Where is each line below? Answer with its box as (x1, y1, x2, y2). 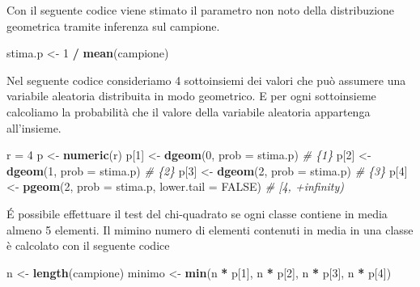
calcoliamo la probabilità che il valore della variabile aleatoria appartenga (6, 103, 371, 120)
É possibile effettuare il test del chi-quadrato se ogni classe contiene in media (6, 205, 388, 222)
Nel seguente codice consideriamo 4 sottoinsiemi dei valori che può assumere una (6, 71, 406, 88)
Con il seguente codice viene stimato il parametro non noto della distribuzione (6, 2, 395, 18)
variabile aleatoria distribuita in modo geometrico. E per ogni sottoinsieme (6, 87, 376, 104)
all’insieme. (6, 119, 62, 136)
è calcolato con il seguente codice (6, 237, 170, 254)
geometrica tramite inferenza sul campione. (6, 17, 220, 34)
